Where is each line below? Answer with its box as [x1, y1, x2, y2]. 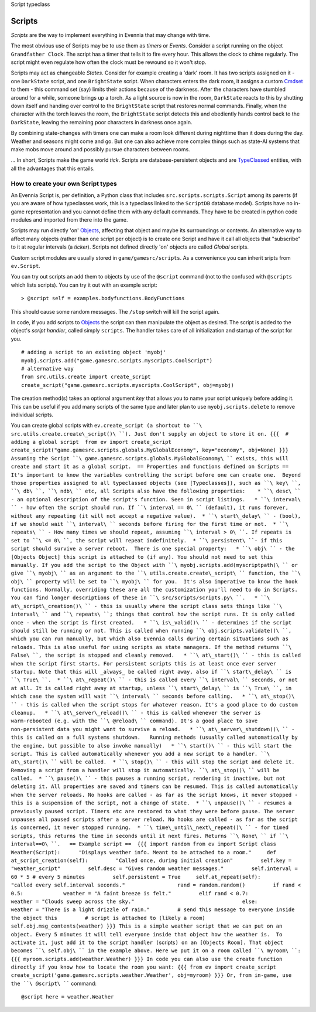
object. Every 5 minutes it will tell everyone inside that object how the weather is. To [11, 931, 283, 938]
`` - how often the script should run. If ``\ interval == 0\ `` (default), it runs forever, [11, 504, 289, 511]
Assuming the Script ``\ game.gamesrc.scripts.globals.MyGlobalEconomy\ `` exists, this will [11, 455, 289, 461]
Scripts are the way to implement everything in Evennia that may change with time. [11, 31, 211, 38]
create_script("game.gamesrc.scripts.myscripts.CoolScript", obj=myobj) [21, 382, 234, 388]
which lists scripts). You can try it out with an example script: [11, 281, 157, 288]
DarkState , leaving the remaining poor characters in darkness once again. [11, 118, 193, 125]
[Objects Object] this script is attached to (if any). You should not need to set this [11, 553, 273, 560]
